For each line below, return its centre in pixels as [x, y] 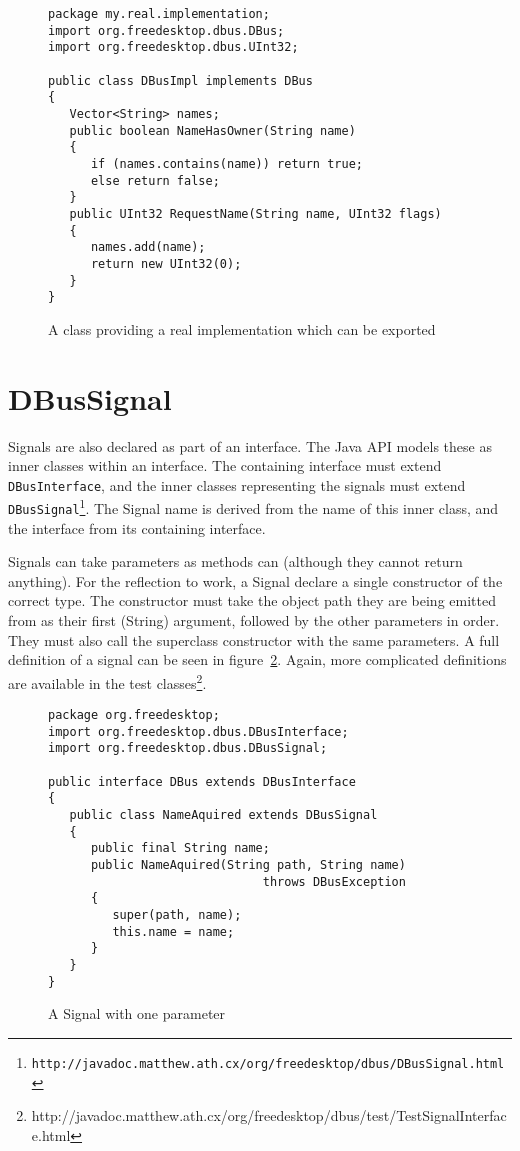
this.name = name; [173, 931]
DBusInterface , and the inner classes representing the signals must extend [237, 484]
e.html [51, 1134]
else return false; [155, 180]
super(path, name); [177, 914]
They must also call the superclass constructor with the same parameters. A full [254, 639]
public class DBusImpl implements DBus [180, 80]
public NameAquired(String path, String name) [248, 865]
